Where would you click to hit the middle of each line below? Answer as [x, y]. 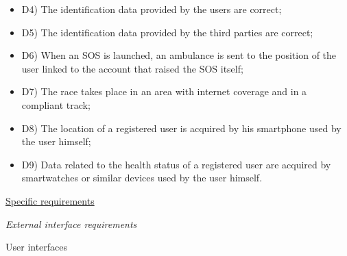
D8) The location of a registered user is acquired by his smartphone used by [181, 128]
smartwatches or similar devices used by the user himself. [142, 178]
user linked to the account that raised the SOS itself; [132, 68]
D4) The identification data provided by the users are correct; [152, 9]
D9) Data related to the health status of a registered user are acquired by [176, 164]
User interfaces [37, 247]
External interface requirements [71, 223]
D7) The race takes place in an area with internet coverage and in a [164, 91]
